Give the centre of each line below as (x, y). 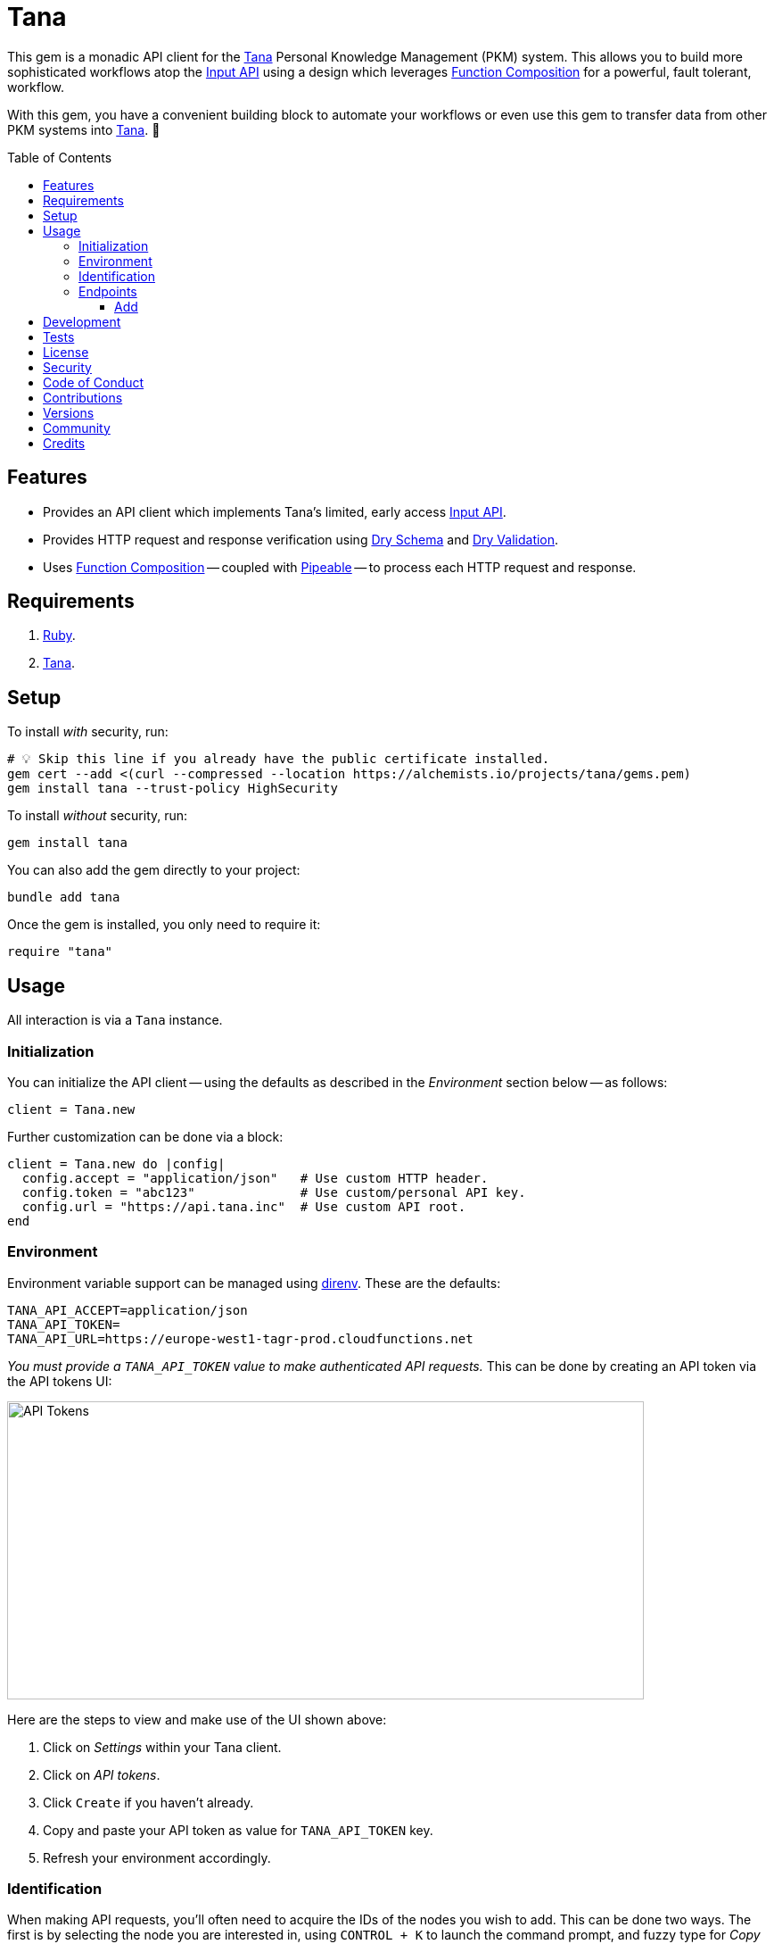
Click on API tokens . (102, 1774)
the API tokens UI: (60, 1381)
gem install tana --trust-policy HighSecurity (173, 789)
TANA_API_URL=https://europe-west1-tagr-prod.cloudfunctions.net (240, 1338)
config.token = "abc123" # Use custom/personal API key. (274, 1192)
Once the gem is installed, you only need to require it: (164, 925)
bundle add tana (64, 897)
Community (77, 428)
